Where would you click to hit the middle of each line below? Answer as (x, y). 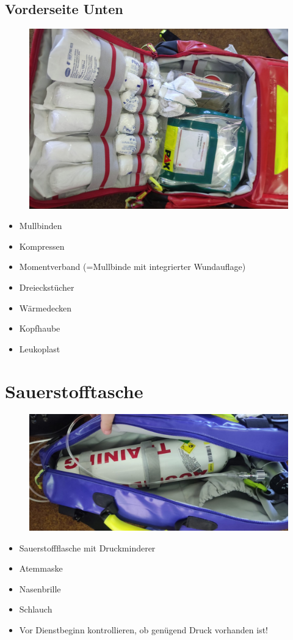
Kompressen (42, 246)
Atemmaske (41, 568)
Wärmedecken (45, 307)
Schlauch (36, 609)
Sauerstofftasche (74, 391)
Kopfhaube (40, 328)
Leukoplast (40, 348)
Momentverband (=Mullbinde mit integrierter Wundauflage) (132, 267)
